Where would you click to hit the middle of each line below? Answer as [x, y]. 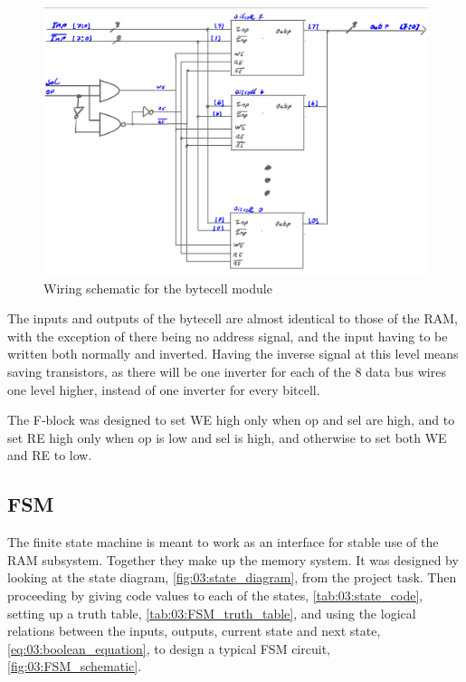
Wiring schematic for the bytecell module [158, 288]
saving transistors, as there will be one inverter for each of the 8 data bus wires [227, 372]
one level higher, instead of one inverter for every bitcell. [164, 389]
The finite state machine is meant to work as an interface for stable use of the [223, 542]
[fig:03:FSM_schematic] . [75, 666]
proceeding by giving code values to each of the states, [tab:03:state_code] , [215, 595]
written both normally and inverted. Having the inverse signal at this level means [233, 354]
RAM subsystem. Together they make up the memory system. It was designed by [233, 559]
